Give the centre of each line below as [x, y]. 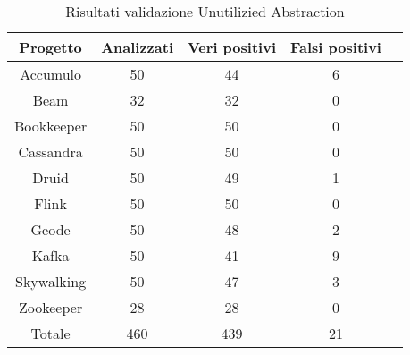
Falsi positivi [336, 47]
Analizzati [137, 47]
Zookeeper [51, 307]
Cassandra [50, 152]
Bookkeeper [51, 126]
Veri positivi [232, 47]
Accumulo [51, 74]
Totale [50, 333]
